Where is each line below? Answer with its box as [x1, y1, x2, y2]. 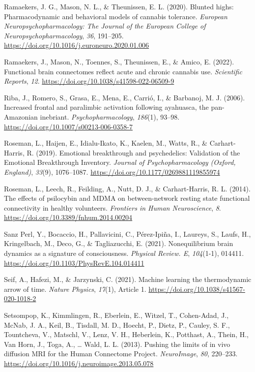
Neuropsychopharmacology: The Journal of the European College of [4, 21, 206, 31]
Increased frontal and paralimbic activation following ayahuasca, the [4, 102, 209, 112]
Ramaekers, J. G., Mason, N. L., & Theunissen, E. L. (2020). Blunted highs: [4, 1, 234, 11]
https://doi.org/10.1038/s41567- [148, 283, 245, 294]
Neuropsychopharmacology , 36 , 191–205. [4, 30, 124, 40]
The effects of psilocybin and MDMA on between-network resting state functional [4, 193, 250, 203]
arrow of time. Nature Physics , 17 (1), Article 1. [4, 283, 146, 294]
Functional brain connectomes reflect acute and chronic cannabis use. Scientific [4, 66, 242, 76]
